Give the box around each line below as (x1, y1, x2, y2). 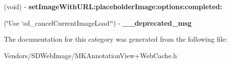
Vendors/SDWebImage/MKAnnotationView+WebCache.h (4, 50, 177, 60)
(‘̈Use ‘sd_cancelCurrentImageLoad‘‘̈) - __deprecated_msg (4, 17, 192, 28)
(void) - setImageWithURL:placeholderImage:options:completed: (4, 1, 222, 11)
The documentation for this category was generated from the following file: (4, 34, 228, 44)
